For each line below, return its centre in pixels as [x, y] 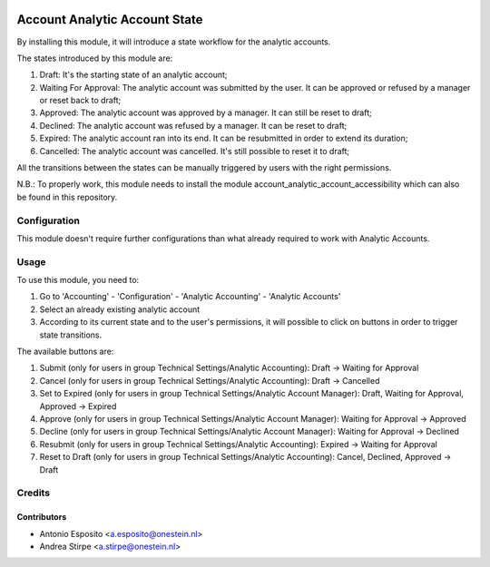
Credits [33, 493]
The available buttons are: [65, 352]
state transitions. [71, 335]
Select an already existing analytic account [120, 309]
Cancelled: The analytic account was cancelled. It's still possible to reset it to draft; [195, 151]
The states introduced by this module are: [95, 58]
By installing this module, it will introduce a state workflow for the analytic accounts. [174, 42]
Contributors [42, 517]
